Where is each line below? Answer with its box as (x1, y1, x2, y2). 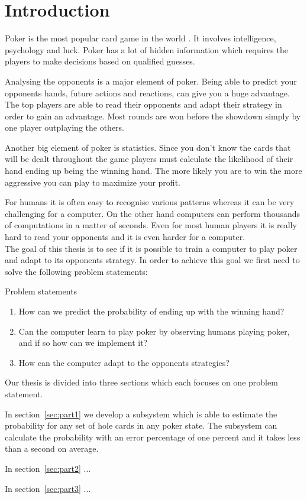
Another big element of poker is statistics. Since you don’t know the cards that (5, 141, 291, 153)
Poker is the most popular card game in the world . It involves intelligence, (5, 32, 276, 44)
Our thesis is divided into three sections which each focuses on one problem (5, 376, 278, 388)
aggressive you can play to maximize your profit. (5, 176, 180, 188)
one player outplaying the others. (5, 121, 125, 134)
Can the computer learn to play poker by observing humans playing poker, (18, 325, 290, 337)
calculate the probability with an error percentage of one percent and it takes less (5, 430, 300, 443)
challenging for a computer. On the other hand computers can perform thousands (5, 207, 300, 219)
